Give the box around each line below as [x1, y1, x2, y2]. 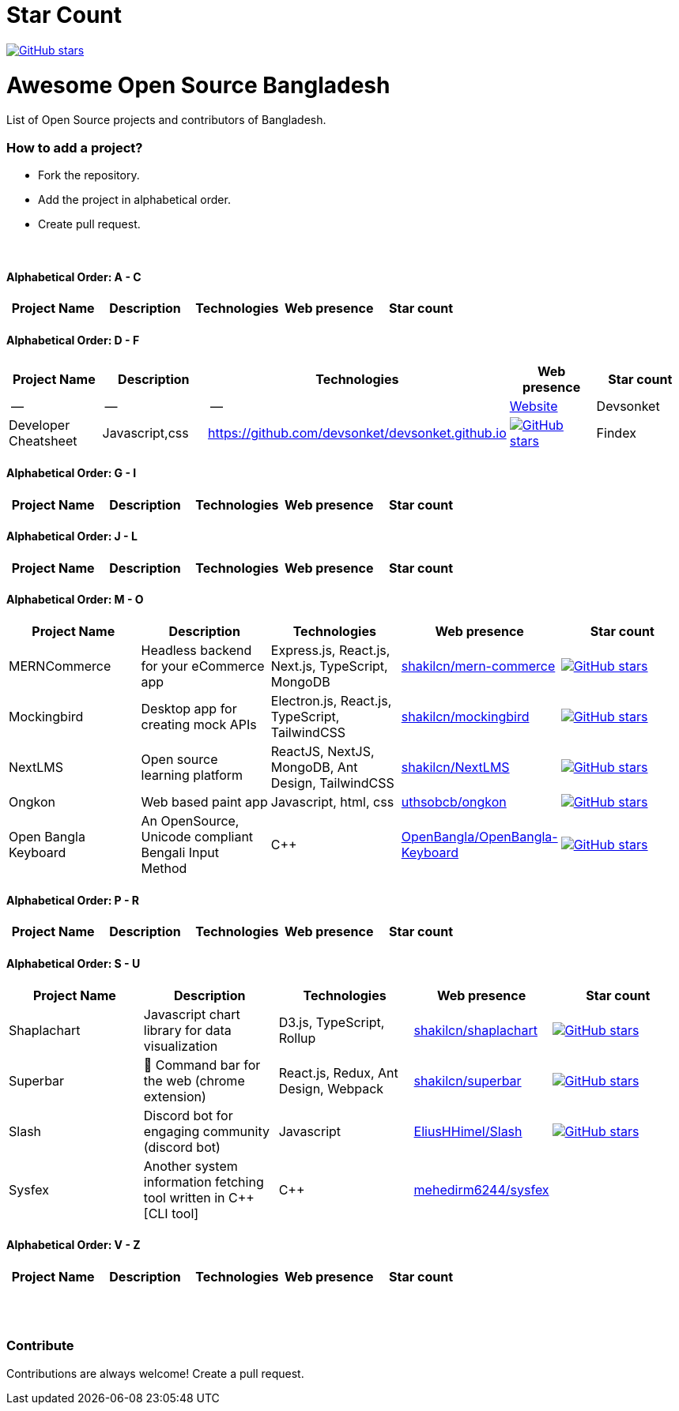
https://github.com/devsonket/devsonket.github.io [207, 425, 507, 442]
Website [509, 398, 558, 415]
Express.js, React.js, [270, 642, 390, 659]
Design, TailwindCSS [270, 775, 394, 792]
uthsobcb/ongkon [401, 794, 507, 811]
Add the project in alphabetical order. [38, 193, 231, 206]
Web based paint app [141, 794, 268, 811]
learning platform [141, 767, 243, 784]
